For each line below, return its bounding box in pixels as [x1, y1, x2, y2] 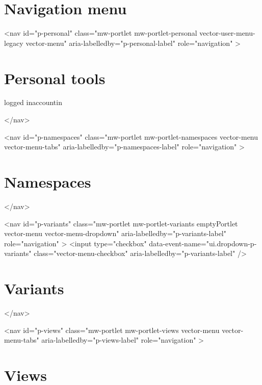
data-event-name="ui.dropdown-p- [149, 238, 257, 248]
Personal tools [4, 67, 106, 88]
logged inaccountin [4, 97, 62, 108]
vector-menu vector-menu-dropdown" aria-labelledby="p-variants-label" [4, 228, 227, 239]
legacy [4, 37, 23, 48]
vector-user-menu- [199, 28, 255, 38]
